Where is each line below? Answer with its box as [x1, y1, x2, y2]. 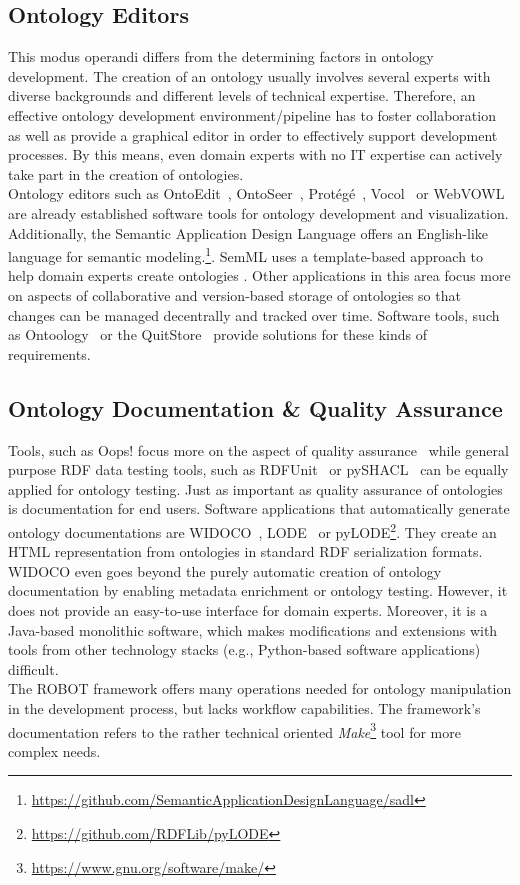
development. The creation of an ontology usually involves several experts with [8, 65, 491, 86]
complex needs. [8, 740, 101, 761]
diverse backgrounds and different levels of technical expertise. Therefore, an [8, 85, 476, 106]
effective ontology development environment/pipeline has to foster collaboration [8, 104, 496, 125]
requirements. [8, 343, 91, 364]
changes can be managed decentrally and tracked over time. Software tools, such [8, 304, 500, 325]
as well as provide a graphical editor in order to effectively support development [8, 124, 498, 145]
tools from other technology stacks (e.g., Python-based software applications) [8, 639, 481, 660]
